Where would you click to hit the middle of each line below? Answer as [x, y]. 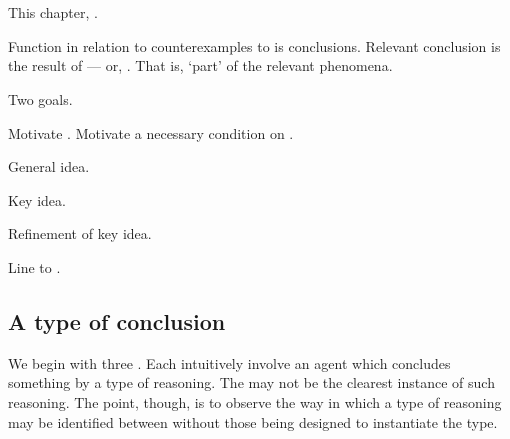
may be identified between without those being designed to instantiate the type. [253, 421]
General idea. [49, 166]
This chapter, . [53, 12]
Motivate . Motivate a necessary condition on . [151, 132]
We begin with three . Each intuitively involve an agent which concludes [229, 362]
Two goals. [40, 98]
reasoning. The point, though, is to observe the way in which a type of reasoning [255, 401]
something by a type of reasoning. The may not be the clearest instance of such [251, 382]
